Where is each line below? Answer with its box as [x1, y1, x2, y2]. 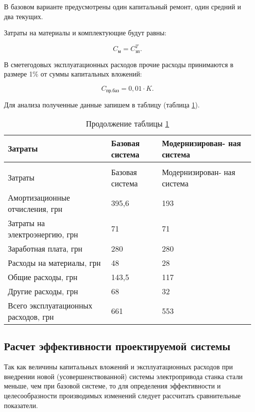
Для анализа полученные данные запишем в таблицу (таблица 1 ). [4, 100, 200, 110]
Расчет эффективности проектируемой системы [4, 338, 230, 354]
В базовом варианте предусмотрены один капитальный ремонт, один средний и [4, 1, 241, 11]
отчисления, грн [8, 203, 62, 214]
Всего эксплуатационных [8, 299, 93, 311]
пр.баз [106, 88, 119, 94]
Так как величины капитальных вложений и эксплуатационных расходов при [4, 361, 233, 372]
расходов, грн [8, 310, 54, 322]
